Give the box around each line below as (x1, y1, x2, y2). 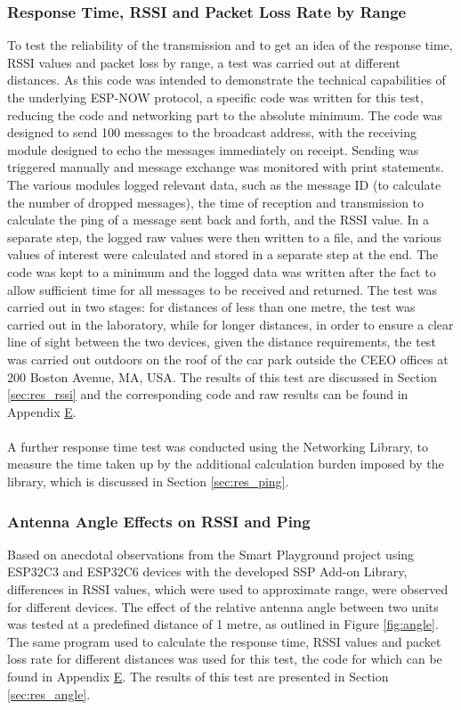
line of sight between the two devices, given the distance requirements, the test (7, 332, 436, 351)
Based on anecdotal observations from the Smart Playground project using (7, 544, 415, 563)
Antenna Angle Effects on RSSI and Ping (7, 510, 311, 532)
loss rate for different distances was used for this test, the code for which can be (7, 649, 442, 668)
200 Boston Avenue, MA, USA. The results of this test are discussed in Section (7, 367, 438, 386)
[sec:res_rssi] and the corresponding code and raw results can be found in (7, 385, 408, 404)
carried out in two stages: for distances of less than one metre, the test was (7, 298, 416, 316)
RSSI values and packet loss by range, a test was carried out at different (7, 53, 400, 71)
